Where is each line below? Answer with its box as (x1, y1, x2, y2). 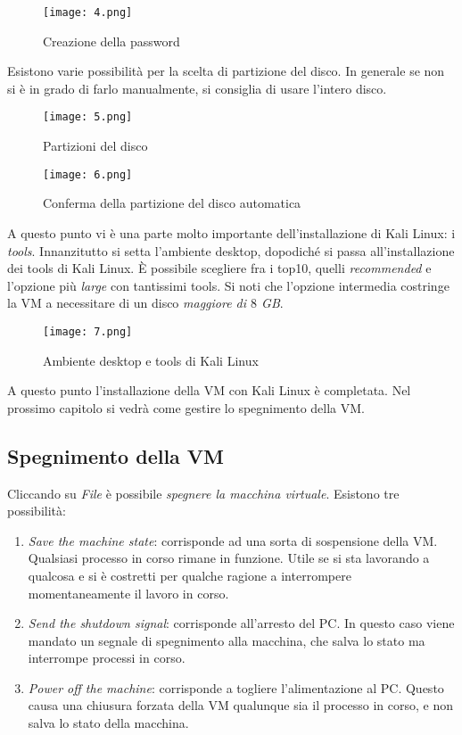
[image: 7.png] (43, 325, 133, 338)
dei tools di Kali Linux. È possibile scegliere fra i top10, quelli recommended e (7, 259, 432, 277)
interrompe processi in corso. (28, 648, 186, 667)
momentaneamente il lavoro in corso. (28, 583, 229, 602)
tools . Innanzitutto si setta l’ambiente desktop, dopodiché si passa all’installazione (7, 241, 455, 260)
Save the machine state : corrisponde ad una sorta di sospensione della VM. (28, 531, 438, 549)
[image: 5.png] (43, 111, 133, 124)
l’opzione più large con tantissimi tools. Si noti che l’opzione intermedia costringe (7, 276, 450, 294)
